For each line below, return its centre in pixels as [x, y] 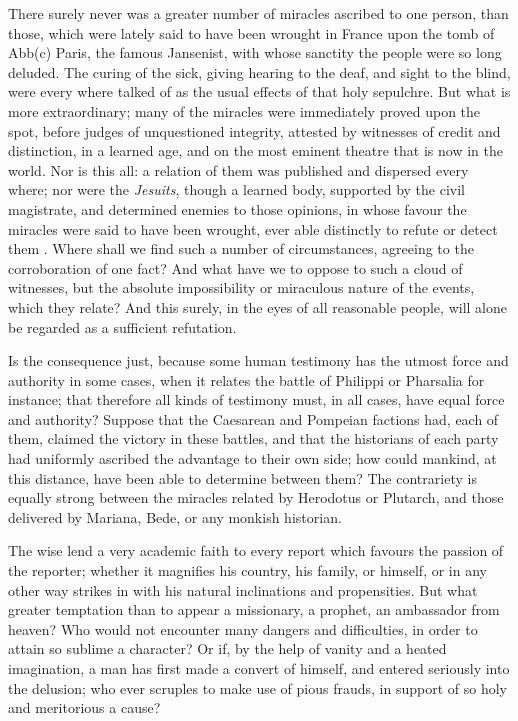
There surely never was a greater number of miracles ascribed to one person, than [258, 13]
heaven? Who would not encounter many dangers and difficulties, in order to [243, 628]
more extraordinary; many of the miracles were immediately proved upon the [244, 110]
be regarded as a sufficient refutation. [122, 326]
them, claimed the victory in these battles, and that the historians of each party [253, 438]
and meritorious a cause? [84, 707]
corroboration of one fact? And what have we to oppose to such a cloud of [235, 267]
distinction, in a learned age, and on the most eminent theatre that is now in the [255, 150]
